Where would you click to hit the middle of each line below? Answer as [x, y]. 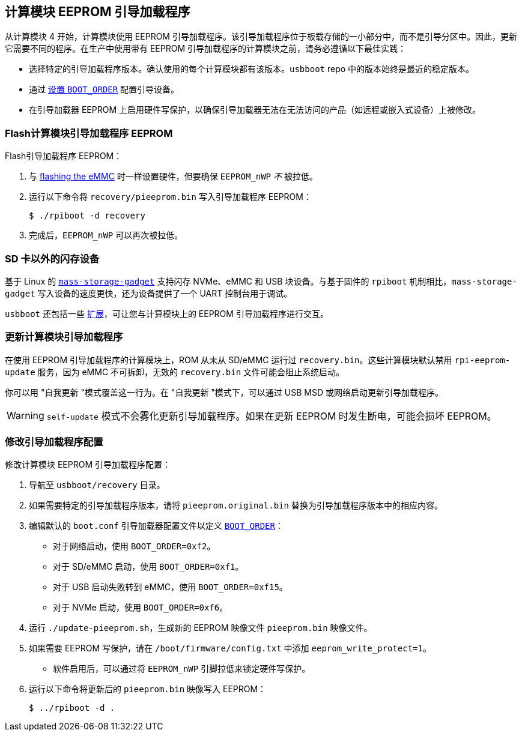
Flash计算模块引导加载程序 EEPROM [89, 133]
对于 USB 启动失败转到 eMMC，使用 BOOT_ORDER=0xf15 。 [170, 587]
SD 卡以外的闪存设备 [52, 258]
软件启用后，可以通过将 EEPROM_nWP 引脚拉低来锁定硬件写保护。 [182, 669]
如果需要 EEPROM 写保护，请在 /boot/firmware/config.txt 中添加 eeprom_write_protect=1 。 [230, 648]
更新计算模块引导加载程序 [64, 337]
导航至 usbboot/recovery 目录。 [97, 485]
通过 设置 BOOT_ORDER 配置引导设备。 [104, 89]
